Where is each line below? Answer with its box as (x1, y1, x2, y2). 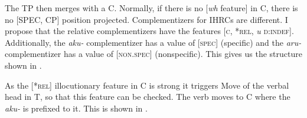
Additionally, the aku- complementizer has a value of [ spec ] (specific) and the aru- (5, 36, 302, 48)
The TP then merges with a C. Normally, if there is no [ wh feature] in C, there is (5, 2, 298, 14)
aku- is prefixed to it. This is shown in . (5, 102, 148, 114)
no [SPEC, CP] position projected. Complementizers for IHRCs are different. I (5, 13, 288, 25)
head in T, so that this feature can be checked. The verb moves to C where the (5, 90, 290, 103)
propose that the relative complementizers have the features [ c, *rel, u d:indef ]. (5, 25, 294, 37)
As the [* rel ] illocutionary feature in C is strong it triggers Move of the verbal (5, 79, 289, 91)
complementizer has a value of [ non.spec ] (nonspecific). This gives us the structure (5, 48, 302, 60)
